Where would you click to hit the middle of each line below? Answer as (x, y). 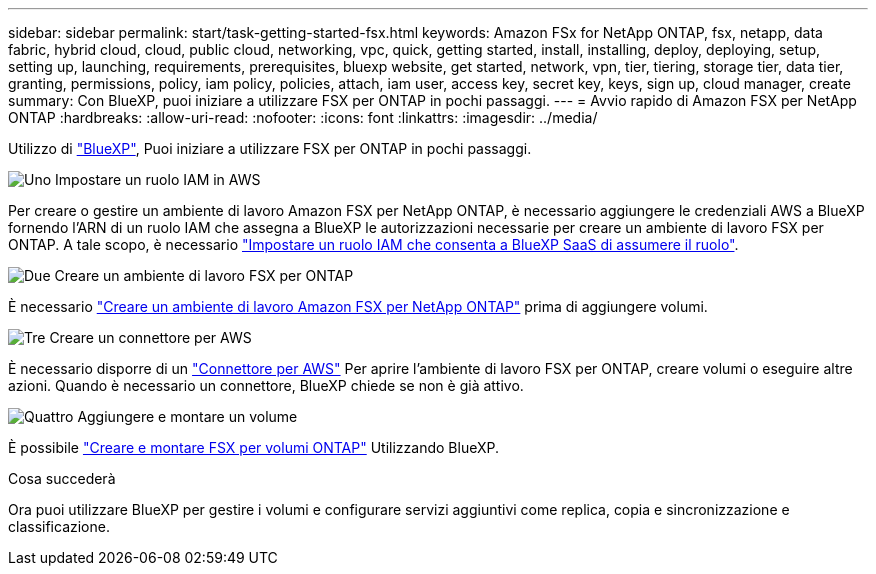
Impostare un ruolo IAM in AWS (158, 179)
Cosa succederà (62, 478)
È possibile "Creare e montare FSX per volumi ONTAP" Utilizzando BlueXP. (253, 447)
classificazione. (59, 526)
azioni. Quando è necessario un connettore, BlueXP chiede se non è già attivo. (266, 385)
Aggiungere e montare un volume (187, 416)
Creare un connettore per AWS (150, 337)
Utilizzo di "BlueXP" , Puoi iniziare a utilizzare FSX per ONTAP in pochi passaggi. (270, 148)
